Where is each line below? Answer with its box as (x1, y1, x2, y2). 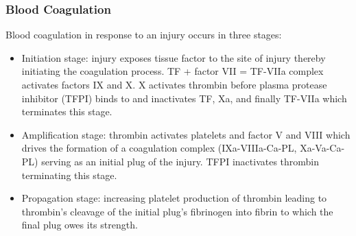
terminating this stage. (21, 167, 117, 182)
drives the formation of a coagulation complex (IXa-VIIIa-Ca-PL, (21, 141, 297, 155)
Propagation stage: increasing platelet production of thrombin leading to (21, 191, 327, 205)
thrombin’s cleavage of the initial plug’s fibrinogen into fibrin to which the (21, 204, 333, 218)
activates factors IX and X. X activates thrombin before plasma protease (21, 78, 327, 91)
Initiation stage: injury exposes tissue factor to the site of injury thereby (21, 50, 326, 64)
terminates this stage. (21, 104, 112, 119)
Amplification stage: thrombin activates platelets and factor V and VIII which (21, 127, 351, 141)
